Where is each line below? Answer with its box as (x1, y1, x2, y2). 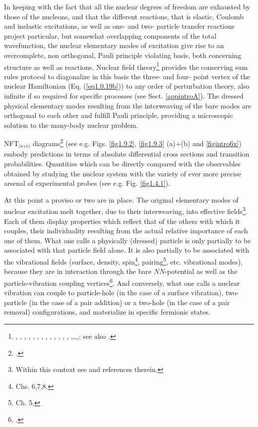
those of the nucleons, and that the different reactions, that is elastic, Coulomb (4, 11, 244, 21)
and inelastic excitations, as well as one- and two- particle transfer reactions (4, 21, 235, 31)
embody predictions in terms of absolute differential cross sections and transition (4, 149, 250, 159)
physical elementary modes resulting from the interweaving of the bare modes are (4, 100, 252, 110)
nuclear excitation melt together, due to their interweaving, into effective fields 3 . (4, 205, 248, 216)
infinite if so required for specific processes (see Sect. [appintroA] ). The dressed (4, 91, 244, 101)
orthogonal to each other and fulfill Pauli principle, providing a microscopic (4, 110, 233, 120)
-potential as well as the (165, 266, 238, 276)
